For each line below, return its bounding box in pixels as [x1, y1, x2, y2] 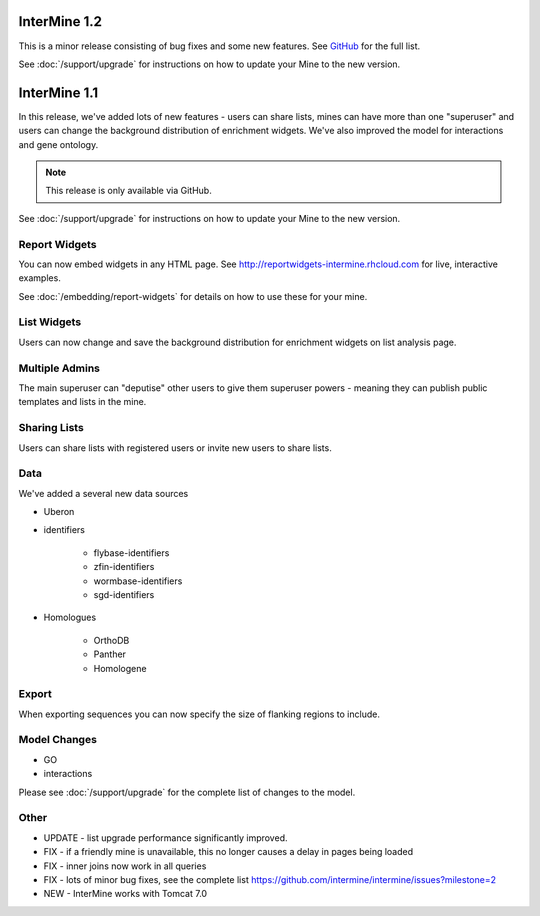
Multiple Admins [18, 361, 100, 375]
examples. [18, 272, 62, 284]
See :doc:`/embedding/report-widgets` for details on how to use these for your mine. [18, 290, 368, 302]
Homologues [43, 611, 97, 624]
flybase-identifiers [93, 546, 170, 559]
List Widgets [18, 315, 82, 329]
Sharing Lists [18, 421, 84, 435]
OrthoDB [93, 634, 130, 646]
